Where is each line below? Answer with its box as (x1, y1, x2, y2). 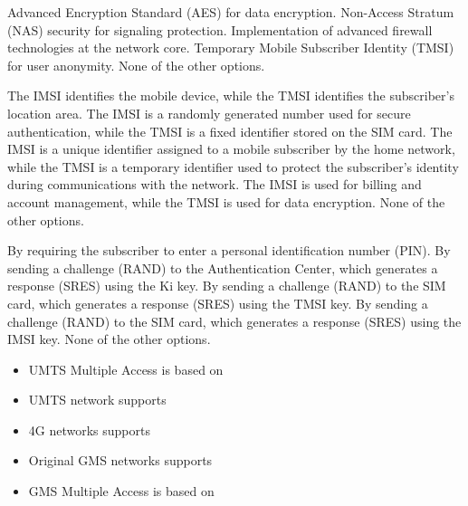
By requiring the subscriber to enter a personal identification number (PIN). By (7, 241, 451, 260)
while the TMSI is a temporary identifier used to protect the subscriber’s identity (7, 157, 459, 176)
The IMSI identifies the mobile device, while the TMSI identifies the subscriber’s (7, 86, 454, 105)
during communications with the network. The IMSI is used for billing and (7, 175, 422, 194)
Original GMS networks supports (28, 451, 213, 470)
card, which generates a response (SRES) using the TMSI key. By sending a (7, 293, 428, 312)
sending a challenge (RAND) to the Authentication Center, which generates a (7, 258, 438, 277)
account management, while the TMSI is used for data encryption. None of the (7, 192, 445, 211)
